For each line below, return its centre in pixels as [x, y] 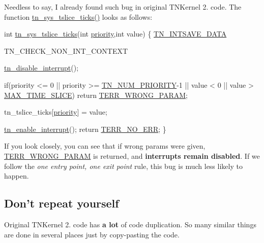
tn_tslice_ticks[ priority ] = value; [56, 112]
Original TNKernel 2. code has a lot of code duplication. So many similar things [130, 224]
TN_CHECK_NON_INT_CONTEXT [66, 50]
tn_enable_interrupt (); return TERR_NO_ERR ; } [85, 129]
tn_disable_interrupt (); [41, 68]
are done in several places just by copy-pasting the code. [92, 234]
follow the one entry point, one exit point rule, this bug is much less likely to [123, 166]
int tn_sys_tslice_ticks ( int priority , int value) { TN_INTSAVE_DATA [115, 34]
